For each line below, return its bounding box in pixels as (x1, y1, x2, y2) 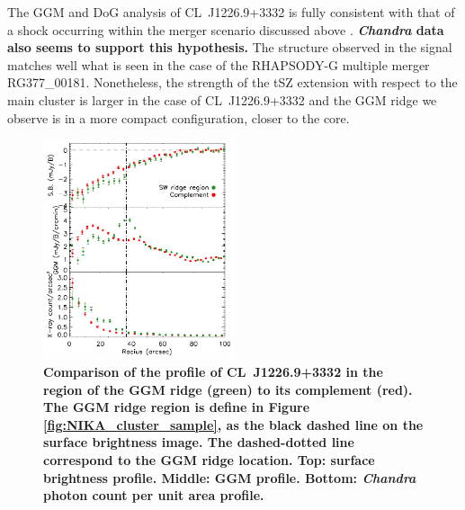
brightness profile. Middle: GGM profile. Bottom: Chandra (43, 468, 416, 487)
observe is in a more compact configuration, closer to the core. (7, 108, 350, 127)
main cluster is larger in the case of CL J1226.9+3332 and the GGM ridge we (7, 90, 437, 109)
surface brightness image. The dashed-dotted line (43, 433, 354, 452)
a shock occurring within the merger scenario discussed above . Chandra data (7, 20, 444, 39)
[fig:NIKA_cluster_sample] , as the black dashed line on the (43, 415, 424, 434)
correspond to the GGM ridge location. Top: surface (43, 450, 375, 469)
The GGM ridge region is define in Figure (43, 398, 310, 416)
